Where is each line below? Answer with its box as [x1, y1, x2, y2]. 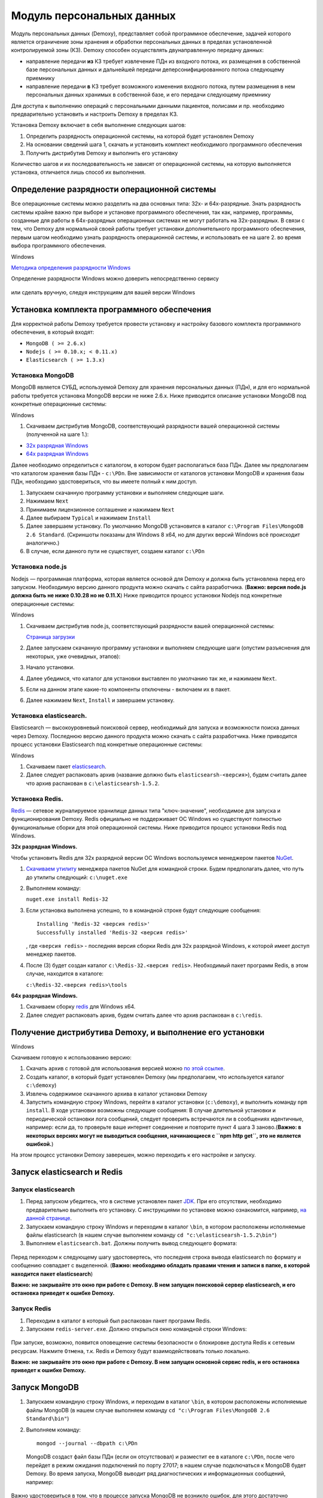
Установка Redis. [11, 795, 64, 803]
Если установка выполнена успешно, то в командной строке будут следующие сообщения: [26, 907, 261, 914]
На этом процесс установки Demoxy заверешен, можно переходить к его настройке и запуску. [11, 1151, 257, 1159]
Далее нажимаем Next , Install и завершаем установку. [26, 697, 175, 704]
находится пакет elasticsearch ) [11, 1270, 93, 1277]
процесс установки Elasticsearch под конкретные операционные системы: [11, 741, 203, 748]
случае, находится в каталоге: [26, 970, 104, 977]
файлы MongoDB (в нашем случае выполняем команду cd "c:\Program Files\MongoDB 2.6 [26, 1406, 270, 1414]
